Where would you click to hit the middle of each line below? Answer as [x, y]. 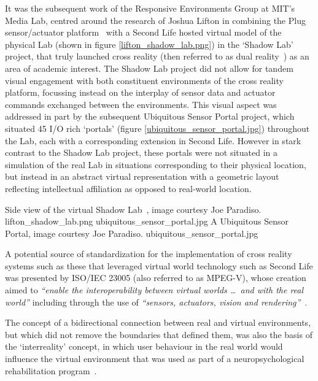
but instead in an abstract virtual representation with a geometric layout [142, 176]
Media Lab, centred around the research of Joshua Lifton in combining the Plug [155, 20]
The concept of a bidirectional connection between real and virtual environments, [158, 322]
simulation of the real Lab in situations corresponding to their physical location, [156, 164]
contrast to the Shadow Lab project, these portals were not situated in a [141, 152]
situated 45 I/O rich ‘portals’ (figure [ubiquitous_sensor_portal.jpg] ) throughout [157, 128]
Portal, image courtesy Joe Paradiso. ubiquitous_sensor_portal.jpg [132, 233]
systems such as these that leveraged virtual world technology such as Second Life [159, 265]
